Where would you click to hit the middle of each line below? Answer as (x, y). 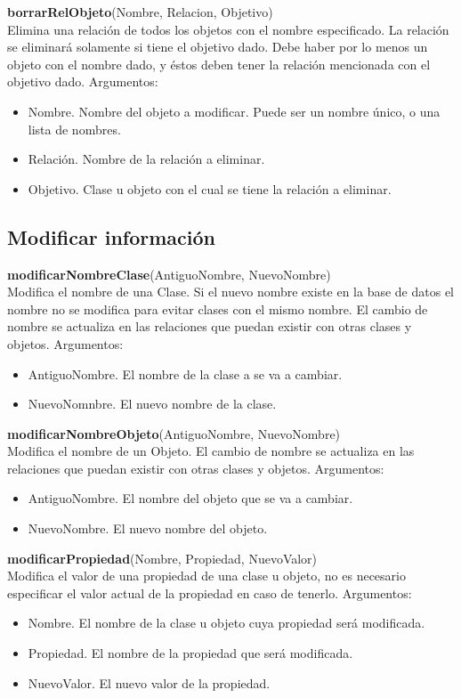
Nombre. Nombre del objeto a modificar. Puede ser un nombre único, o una (234, 111)
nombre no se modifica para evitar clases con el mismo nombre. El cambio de (218, 308)
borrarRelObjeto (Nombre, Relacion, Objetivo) (140, 12)
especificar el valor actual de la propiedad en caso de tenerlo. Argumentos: (210, 592)
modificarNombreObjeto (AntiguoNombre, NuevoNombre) (174, 433)
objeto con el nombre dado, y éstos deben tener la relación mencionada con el (219, 64)
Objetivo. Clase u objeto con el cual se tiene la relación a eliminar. (210, 188)
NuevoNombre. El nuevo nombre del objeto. (148, 528)
